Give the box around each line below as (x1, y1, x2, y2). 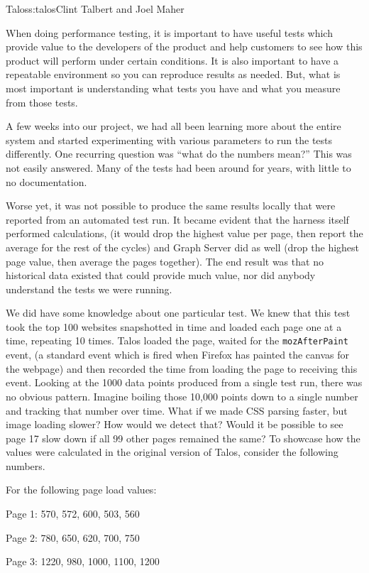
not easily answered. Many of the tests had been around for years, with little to (6, 160, 351, 175)
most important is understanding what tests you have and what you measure (6, 80, 341, 95)
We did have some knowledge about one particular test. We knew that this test (6, 305, 351, 320)
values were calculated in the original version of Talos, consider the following (6, 444, 338, 459)
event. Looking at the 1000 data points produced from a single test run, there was (6, 375, 363, 390)
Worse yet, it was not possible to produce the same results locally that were (6, 198, 336, 213)
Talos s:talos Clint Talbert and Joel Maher (6, 1, 184, 16)
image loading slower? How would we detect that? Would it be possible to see (6, 417, 343, 432)
